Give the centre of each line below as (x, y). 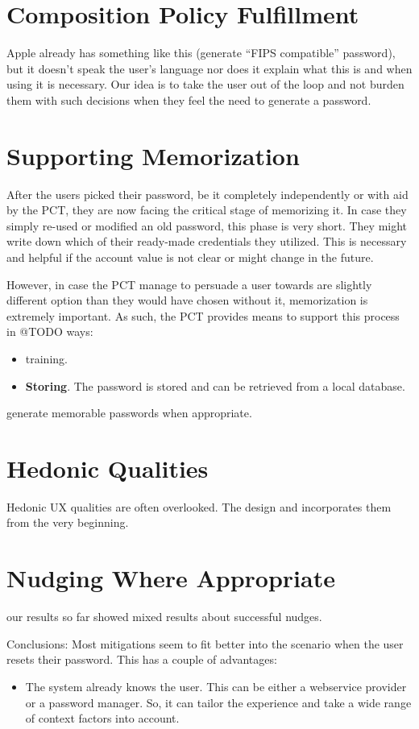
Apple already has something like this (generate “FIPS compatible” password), (201, 53)
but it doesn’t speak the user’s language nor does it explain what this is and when (209, 68)
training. (46, 358)
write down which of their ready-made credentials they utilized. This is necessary (207, 241)
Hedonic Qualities (108, 468)
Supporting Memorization (153, 155)
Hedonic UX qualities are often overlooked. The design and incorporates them (199, 506)
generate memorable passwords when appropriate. (129, 413)
